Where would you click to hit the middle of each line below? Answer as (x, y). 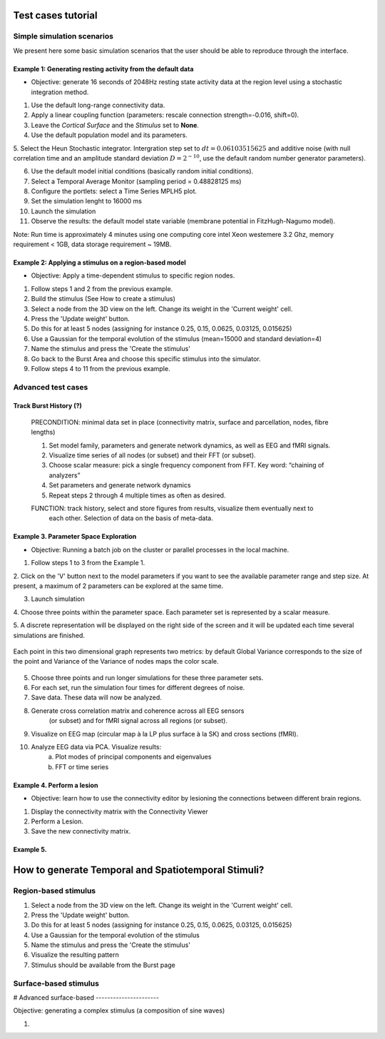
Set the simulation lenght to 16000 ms (87, 201)
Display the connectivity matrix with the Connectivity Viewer (119, 811)
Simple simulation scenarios (63, 36)
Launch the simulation (63, 211)
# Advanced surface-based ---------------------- (86, 998)
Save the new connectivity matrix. (81, 831)
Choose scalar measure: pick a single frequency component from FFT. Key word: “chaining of (186, 465)
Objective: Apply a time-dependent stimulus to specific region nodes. (133, 275)
